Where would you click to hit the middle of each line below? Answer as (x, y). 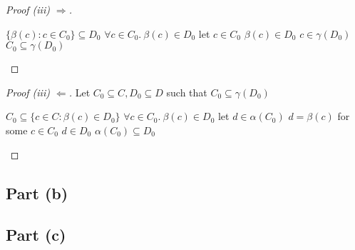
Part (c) (36, 235)
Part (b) (37, 192)
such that (187, 92)
